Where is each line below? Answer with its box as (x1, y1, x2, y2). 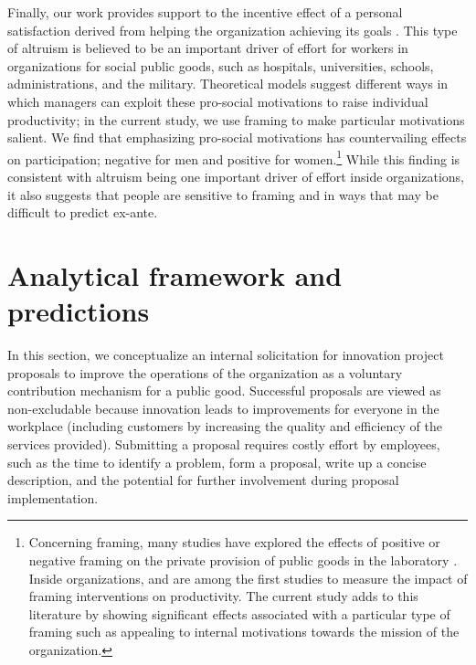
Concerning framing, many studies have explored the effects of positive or (28, 533, 440, 552)
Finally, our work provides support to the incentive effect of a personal (7, 3, 403, 21)
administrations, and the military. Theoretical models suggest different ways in (7, 74, 449, 93)
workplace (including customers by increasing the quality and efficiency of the (7, 417, 442, 436)
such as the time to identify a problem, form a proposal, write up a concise (7, 452, 427, 471)
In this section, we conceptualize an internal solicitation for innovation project (7, 345, 444, 364)
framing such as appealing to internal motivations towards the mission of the (28, 622, 460, 641)
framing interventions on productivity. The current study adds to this (28, 586, 418, 606)
